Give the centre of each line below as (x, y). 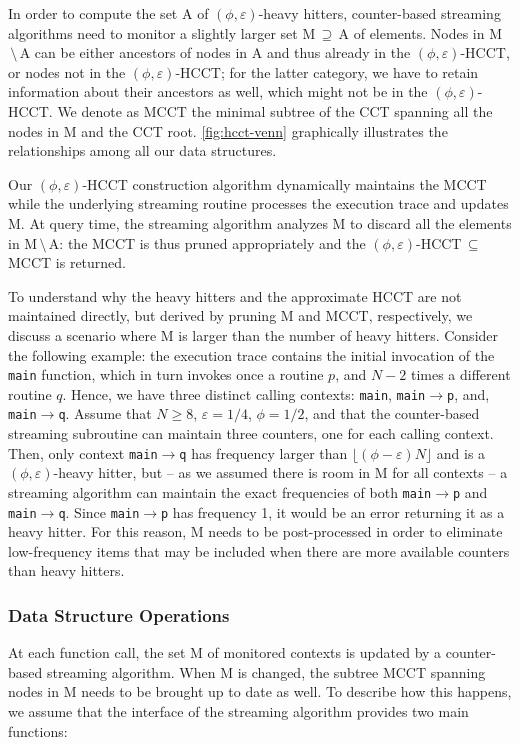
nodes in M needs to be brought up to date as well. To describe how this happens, (260, 691)
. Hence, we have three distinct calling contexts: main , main (244, 393)
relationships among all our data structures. (142, 150)
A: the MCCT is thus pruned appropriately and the (207, 242)
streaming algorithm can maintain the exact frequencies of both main (220, 491)
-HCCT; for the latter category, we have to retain (327, 71)
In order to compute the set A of (108, 13)
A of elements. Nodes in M (420, 32)
